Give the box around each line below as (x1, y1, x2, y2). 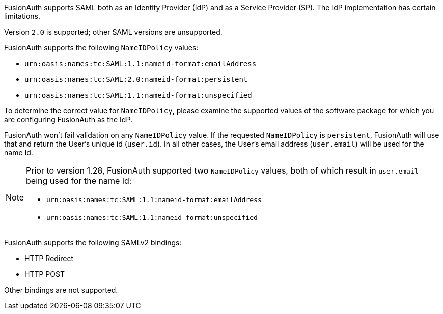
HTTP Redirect (24, 254, 74, 263)
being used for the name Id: (26, 176, 132, 186)
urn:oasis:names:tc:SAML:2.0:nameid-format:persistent (24, 75, 248, 83)
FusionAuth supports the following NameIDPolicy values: (4, 43, 199, 52)
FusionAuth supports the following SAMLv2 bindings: (4, 238, 182, 247)
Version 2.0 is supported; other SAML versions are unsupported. (4, 27, 223, 36)
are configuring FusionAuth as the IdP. (4, 115, 132, 124)
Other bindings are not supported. (4, 286, 118, 294)
